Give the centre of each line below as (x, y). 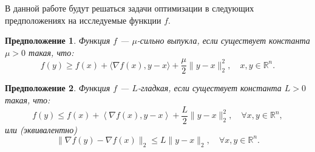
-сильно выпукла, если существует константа (223, 40)
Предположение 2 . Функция (58, 88)
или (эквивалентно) (41, 129)
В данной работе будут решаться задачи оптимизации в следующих (130, 8)
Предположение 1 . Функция (58, 40)
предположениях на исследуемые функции (83, 20)
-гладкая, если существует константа (209, 88)
